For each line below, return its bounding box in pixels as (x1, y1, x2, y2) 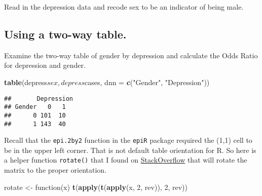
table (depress (4, 76, 47, 87)
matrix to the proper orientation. (4, 165, 107, 175)
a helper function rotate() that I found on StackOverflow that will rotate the (4, 154, 247, 165)
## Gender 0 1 (4, 103, 66, 111)
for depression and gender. (4, 60, 86, 70)
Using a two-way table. (4, 26, 127, 42)
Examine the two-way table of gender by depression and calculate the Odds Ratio (4, 50, 258, 60)
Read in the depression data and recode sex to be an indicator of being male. (4, 2, 244, 12)
